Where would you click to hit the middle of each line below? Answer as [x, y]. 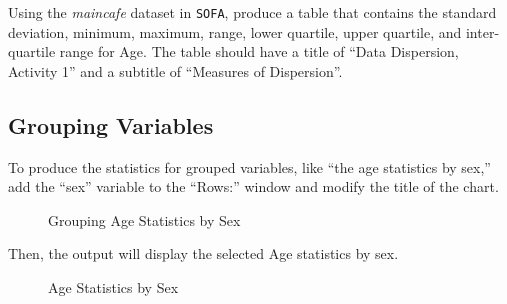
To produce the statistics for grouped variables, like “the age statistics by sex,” [249, 166]
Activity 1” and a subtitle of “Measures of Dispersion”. [175, 70]
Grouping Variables [111, 124]
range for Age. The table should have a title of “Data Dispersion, [259, 51]
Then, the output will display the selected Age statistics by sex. [203, 253]
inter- [482, 31]
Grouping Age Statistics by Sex [144, 219]
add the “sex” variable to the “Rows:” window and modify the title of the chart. [253, 186]
